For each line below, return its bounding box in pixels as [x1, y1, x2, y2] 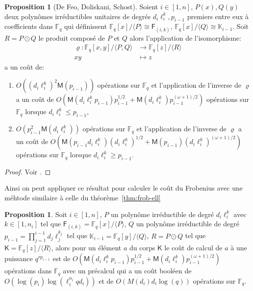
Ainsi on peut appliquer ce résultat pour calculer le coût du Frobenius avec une [4, 183, 243, 193]
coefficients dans [4, 21, 53, 31]
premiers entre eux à [187, 11, 249, 21]
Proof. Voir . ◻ [4, 166, 51, 176]
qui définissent [64, 21, 107, 31]
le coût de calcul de [164, 242, 223, 252]
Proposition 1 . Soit [4, 209, 67, 219]
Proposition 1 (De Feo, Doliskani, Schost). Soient [4, 1, 158, 11]
